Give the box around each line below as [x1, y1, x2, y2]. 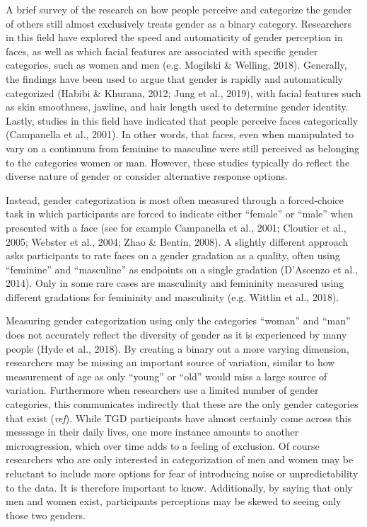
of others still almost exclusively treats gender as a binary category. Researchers [6, 16, 352, 30]
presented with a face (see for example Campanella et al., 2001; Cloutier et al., [6, 220, 346, 234]
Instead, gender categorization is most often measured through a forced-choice [6, 192, 344, 207]
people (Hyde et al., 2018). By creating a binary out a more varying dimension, [6, 341, 349, 356]
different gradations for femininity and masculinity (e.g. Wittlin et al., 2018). [6, 289, 339, 304]
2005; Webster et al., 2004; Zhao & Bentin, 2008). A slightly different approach [6, 234, 349, 249]
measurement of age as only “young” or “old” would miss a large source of [6, 368, 327, 383]
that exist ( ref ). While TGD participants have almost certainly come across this [6, 410, 351, 425]
